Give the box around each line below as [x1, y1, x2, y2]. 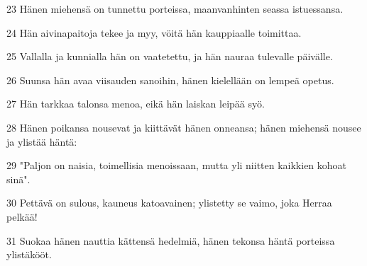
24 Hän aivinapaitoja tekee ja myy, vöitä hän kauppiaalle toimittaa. [6, 25, 302, 40]
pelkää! [6, 209, 38, 224]
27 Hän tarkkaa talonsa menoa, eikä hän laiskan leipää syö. [6, 96, 265, 111]
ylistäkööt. [6, 247, 52, 262]
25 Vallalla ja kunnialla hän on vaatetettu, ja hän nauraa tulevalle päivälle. [6, 49, 333, 64]
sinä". [6, 171, 31, 186]
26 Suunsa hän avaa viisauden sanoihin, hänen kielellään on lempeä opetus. [6, 72, 334, 87]
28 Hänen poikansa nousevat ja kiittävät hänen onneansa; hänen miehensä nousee [6, 120, 361, 134]
